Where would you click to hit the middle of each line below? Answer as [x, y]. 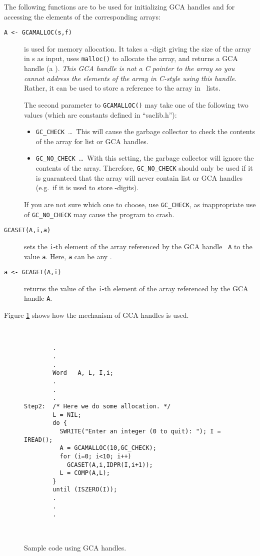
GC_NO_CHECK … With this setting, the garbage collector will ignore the [145, 158]
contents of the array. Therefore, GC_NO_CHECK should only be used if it [144, 168]
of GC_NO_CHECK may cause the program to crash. [99, 214]
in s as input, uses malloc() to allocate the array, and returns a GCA [131, 58]
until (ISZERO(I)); [85, 490]
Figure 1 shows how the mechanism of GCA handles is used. [96, 315]
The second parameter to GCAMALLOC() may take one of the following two [136, 104]
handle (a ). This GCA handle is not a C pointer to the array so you [129, 68]
